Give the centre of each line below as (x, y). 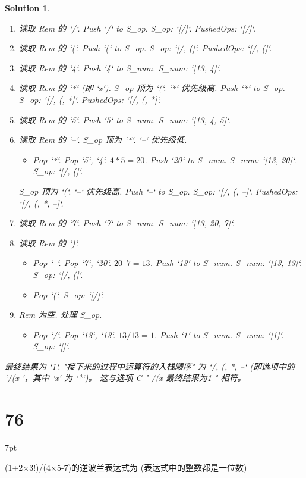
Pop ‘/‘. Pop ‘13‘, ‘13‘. (74, 334)
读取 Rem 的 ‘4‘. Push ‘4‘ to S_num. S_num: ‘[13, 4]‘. (120, 68)
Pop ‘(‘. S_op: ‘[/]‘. (68, 294)
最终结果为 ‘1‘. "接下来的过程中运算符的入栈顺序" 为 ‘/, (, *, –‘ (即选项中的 (150, 366)
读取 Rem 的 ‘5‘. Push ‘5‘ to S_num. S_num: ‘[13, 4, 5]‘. (124, 119)
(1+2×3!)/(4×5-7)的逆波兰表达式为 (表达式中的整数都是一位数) (126, 467)
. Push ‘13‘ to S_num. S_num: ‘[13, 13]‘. (226, 263)
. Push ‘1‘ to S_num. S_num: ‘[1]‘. (219, 334)
